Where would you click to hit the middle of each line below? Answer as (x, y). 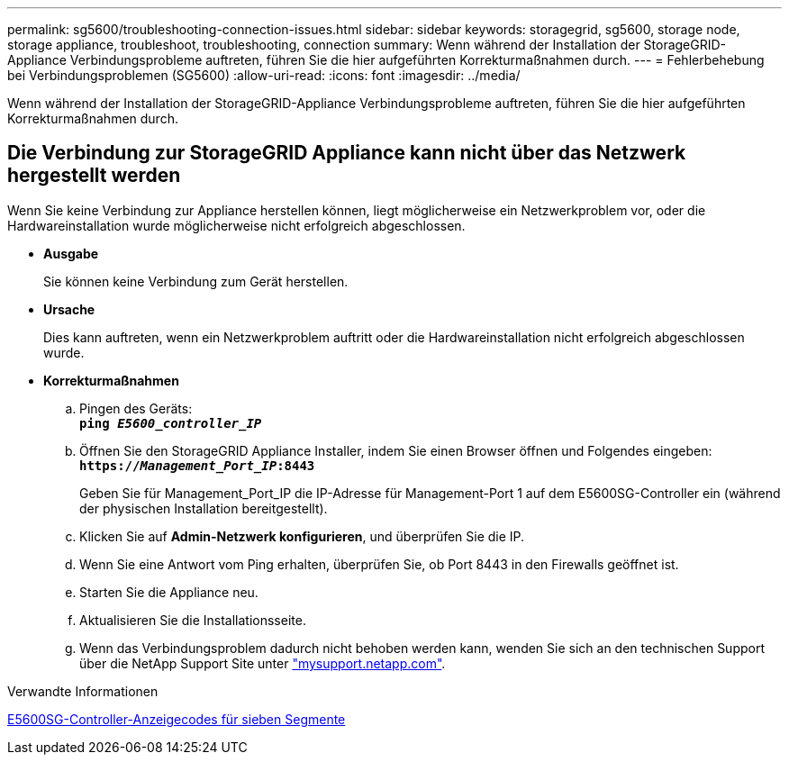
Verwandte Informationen (83, 691)
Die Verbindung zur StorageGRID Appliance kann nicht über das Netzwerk (347, 153)
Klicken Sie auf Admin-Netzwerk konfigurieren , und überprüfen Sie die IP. (302, 536)
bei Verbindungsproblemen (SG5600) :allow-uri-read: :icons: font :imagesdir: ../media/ (264, 75)
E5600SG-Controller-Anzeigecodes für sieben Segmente (177, 719)
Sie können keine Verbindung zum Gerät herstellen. (196, 281)
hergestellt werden (94, 176)
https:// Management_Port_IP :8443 (197, 465)
